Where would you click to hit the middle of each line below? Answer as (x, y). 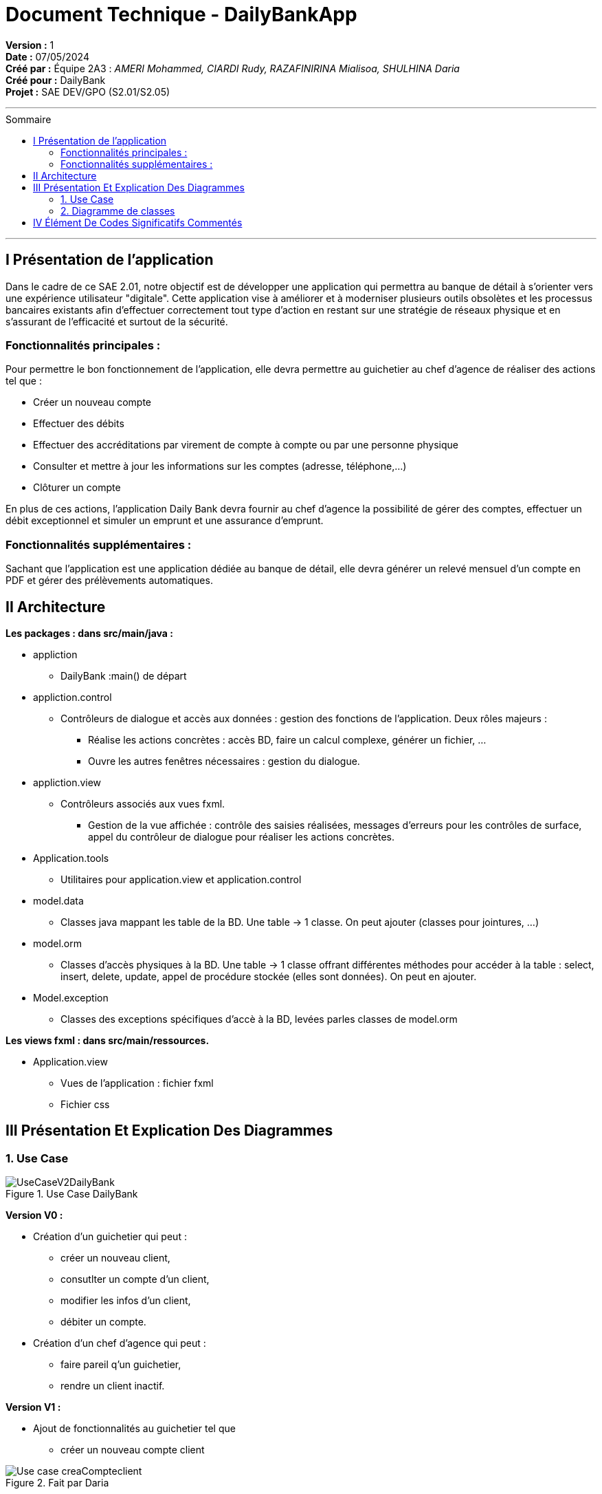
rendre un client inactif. (113, 1386)
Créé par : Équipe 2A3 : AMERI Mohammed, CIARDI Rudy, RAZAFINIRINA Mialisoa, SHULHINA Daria (233, 68)
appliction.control (73, 697)
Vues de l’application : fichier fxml (137, 1083)
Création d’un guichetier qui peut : (110, 1237)
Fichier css (85, 1104)
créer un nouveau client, (115, 1258)
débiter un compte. (103, 1322)
